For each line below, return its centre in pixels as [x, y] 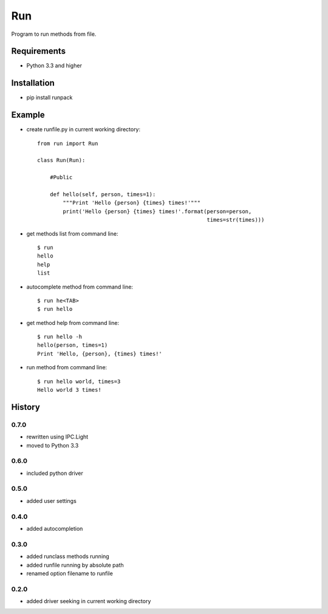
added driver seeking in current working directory [89, 601]
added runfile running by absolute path [75, 565]
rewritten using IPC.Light [57, 437]
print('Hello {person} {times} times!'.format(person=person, [157, 211]
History [26, 407]
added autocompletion [55, 529]
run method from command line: [67, 367]
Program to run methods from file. [54, 34]
